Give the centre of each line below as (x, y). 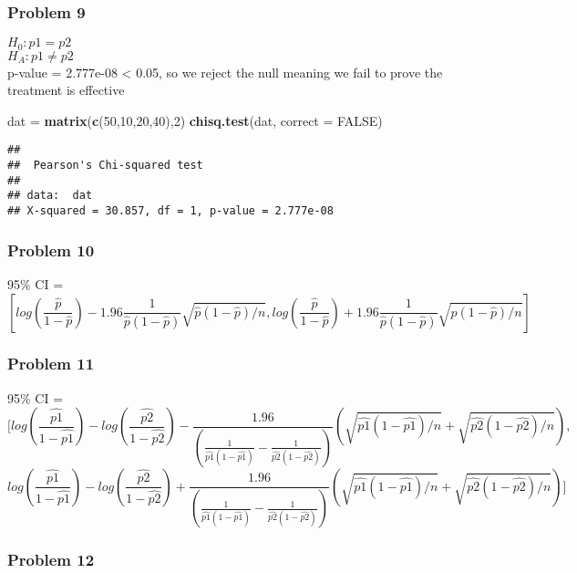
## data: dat (50, 196)
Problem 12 (51, 560)
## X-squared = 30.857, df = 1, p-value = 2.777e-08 (170, 211)
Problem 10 (51, 250)
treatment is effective (66, 90)
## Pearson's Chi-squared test (105, 166)
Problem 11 (51, 364)
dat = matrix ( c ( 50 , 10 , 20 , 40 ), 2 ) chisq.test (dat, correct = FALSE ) (195, 120)
